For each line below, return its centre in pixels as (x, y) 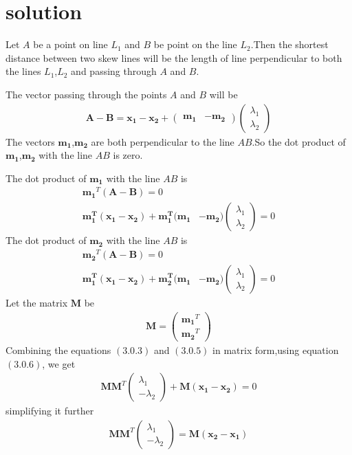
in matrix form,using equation (276, 350)
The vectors (30, 141)
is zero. (128, 155)
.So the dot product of (299, 141)
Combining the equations (58, 350)
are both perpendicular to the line (163, 141)
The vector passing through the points (86, 94)
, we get (59, 363)
